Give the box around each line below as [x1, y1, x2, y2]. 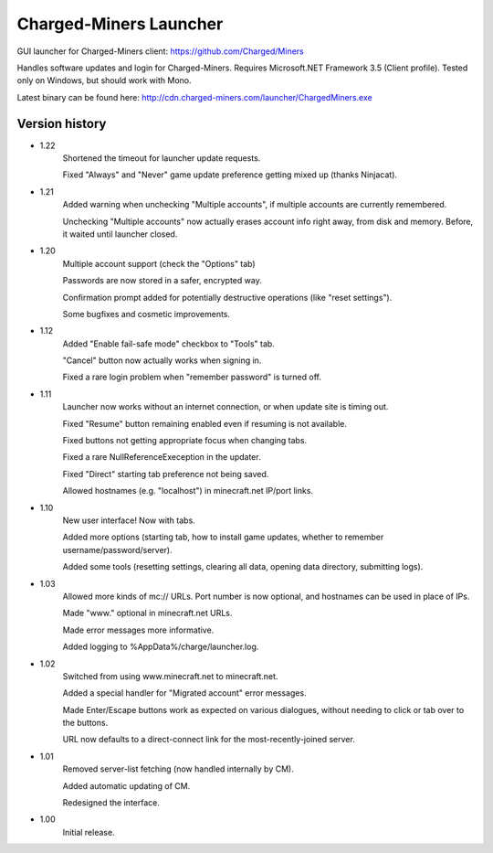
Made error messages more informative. [62, 624, 215, 635]
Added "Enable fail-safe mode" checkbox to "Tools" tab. [62, 338, 276, 349]
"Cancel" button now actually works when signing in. [62, 355, 262, 366]
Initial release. [62, 826, 115, 837]
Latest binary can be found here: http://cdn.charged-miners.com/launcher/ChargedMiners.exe [16, 91, 373, 102]
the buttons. [62, 718, 109, 729]
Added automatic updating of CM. [62, 780, 191, 791]
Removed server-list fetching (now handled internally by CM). [62, 763, 294, 774]
